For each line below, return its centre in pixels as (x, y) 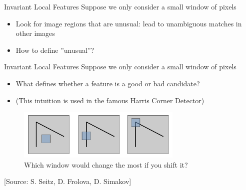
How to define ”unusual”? (55, 50)
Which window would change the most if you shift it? (106, 164)
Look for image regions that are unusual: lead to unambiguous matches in (129, 23)
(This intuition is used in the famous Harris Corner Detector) (110, 100)
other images (35, 33)
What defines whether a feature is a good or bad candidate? (108, 83)
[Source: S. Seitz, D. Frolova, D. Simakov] (68, 181)
